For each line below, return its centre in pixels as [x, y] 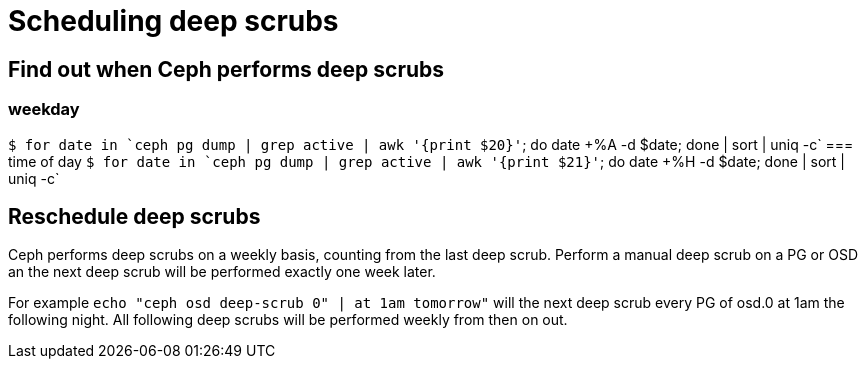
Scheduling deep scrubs [173, 21]
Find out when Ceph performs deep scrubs [226, 69]
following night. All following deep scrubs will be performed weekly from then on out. [288, 320]
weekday [44, 109]
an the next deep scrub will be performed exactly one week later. [222, 272]
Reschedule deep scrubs [134, 216]
